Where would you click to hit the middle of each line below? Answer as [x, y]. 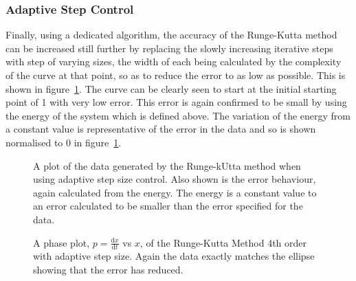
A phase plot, [62, 242]
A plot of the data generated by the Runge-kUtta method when [167, 165]
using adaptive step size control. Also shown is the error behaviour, [175, 179]
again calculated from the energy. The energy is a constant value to [175, 192]
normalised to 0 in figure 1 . [64, 142]
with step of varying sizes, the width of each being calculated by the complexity [174, 61]
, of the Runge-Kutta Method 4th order [223, 242]
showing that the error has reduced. [108, 269]
